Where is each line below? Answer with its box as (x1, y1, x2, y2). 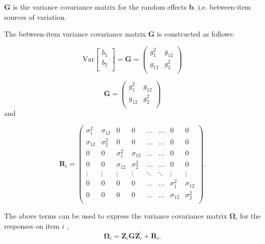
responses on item (4, 220, 60, 231)
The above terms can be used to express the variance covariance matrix (4, 210, 227, 221)
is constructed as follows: (157, 28, 235, 39)
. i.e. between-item (193, 2, 251, 12)
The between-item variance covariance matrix (4, 28, 146, 39)
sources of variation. (4, 11, 67, 22)
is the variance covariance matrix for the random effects (13, 2, 187, 12)
